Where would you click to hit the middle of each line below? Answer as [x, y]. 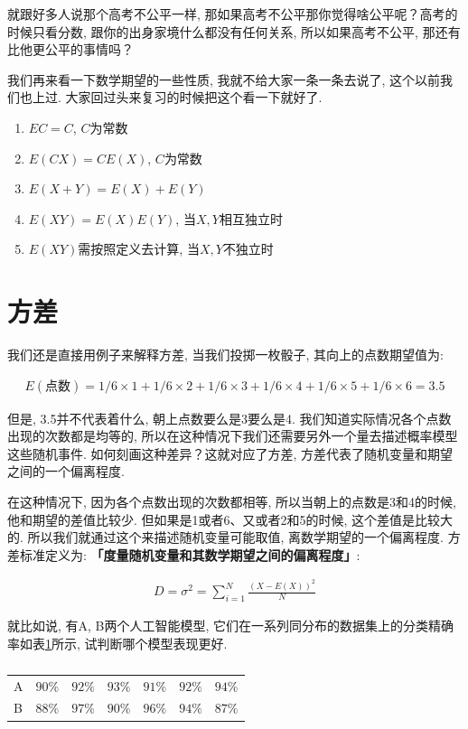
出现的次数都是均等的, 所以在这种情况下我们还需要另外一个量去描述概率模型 [233, 436]
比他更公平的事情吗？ [70, 49]
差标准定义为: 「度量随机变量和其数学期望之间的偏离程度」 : [184, 554]
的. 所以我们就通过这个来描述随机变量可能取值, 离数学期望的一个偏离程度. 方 [234, 537]
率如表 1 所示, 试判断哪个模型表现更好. [117, 643]
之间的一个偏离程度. [66, 471]
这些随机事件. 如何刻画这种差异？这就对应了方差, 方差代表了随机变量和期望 [230, 453]
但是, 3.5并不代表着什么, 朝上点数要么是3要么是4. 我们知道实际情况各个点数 [229, 418]
